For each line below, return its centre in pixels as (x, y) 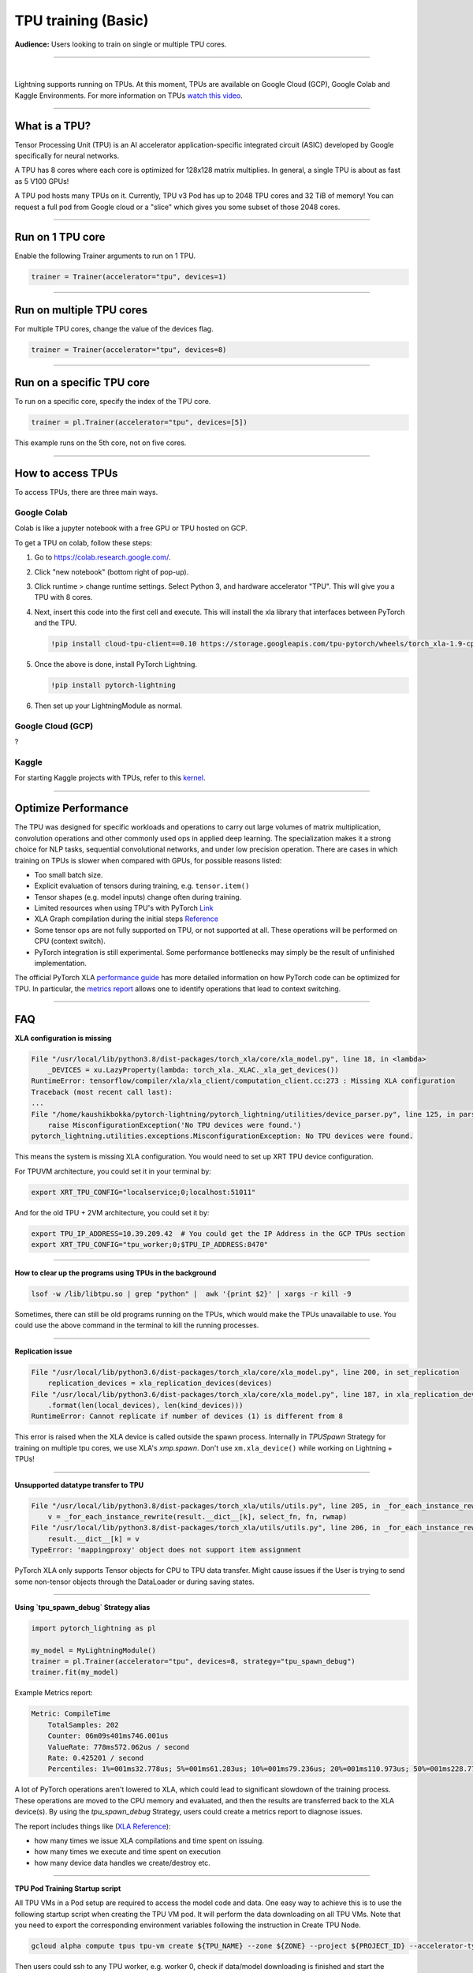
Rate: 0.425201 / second (96, 1758)
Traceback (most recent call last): (102, 1092)
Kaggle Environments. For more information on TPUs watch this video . (129, 95)
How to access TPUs (66, 474)
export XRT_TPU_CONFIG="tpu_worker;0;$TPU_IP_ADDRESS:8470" (150, 1245)
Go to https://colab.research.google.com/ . (102, 557)
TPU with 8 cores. (63, 597)
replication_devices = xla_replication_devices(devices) (160, 1383)
